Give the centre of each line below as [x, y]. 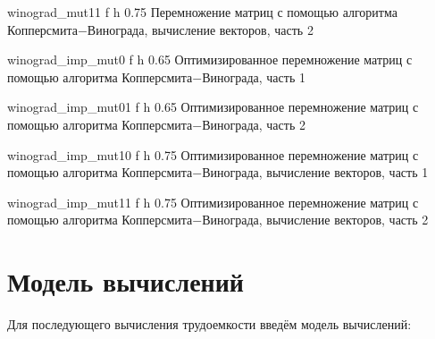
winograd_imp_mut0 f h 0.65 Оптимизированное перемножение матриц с [210, 59]
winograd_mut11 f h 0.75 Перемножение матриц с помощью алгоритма [202, 12]
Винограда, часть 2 [254, 124]
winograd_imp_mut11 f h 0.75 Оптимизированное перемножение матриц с [213, 202]
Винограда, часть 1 [254, 76]
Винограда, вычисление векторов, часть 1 [315, 172]
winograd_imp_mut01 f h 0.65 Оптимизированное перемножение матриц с [213, 107]
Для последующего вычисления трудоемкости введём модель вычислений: [209, 324]
